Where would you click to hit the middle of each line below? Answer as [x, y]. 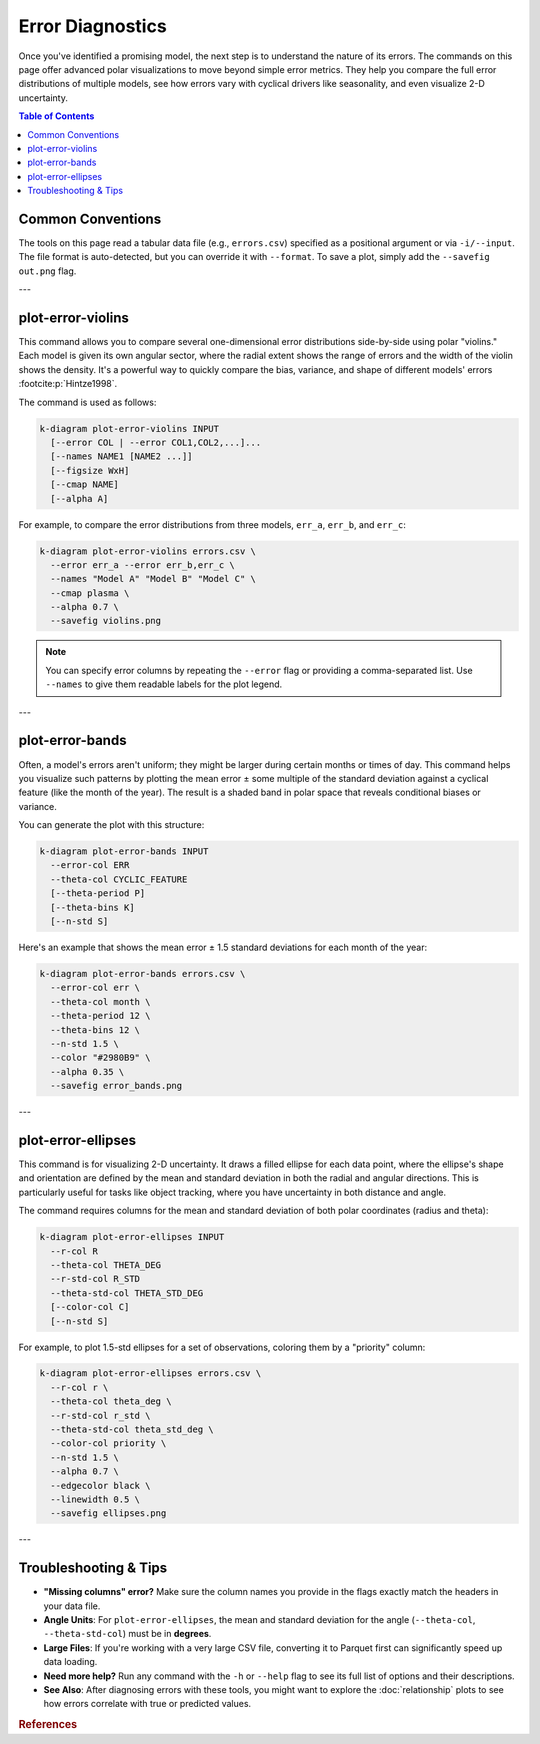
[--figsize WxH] [90, 470]
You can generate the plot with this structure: [111, 825]
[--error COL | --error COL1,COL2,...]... [156, 442]
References [48, 1725]
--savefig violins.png [106, 621]
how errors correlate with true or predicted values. [147, 1704]
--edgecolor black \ [100, 1485]
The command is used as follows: [87, 402]
